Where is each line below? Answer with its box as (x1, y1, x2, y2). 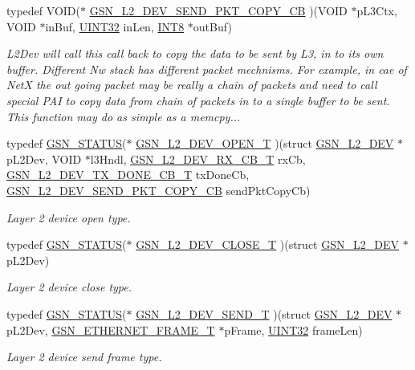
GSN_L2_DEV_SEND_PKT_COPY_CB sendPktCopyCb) (6, 181, 311, 198)
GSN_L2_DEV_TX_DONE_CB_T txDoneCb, (6, 166, 250, 183)
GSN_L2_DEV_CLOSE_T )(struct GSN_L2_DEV (136, 236, 399, 253)
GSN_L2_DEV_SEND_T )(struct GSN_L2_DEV (136, 305, 393, 322)
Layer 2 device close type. (6, 279, 132, 295)
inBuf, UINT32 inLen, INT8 (45, 18, 185, 35)
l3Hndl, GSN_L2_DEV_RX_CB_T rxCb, (90, 150, 306, 167)
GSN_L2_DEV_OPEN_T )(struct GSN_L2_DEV (136, 135, 394, 152)
